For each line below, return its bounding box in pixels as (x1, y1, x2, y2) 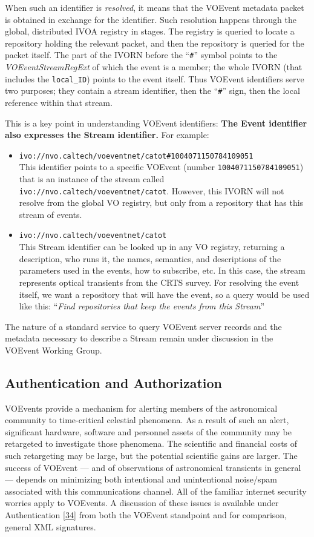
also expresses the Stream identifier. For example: (5, 128, 209, 141)
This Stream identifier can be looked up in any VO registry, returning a (19, 240, 285, 253)
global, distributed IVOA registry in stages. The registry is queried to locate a (5, 25, 295, 38)
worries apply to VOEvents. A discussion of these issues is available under (5, 496, 279, 509)
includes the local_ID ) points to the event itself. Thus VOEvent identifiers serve (5, 72, 304, 85)
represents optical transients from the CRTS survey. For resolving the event (19, 275, 299, 288)
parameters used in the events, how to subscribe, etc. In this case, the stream (19, 264, 306, 277)
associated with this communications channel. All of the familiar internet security (5, 484, 307, 497)
